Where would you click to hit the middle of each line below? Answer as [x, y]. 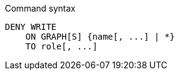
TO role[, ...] [61, 46]
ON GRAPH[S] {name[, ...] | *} [100, 37]
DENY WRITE [31, 27]
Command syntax [40, 8]
